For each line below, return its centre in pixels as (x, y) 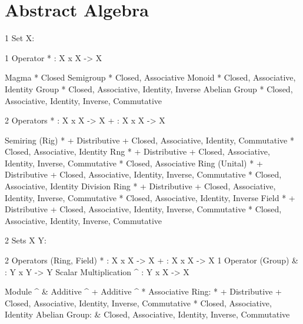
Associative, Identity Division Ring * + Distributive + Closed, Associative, (140, 186)
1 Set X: (20, 38)
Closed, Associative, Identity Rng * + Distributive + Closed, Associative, (137, 151)
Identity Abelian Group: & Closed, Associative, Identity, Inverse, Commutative (147, 314)
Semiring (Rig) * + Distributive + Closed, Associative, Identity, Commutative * (149, 140)
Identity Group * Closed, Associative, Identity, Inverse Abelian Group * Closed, (149, 88)
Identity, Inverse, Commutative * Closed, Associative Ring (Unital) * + (134, 163)
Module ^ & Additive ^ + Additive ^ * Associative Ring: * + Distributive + (143, 291)
